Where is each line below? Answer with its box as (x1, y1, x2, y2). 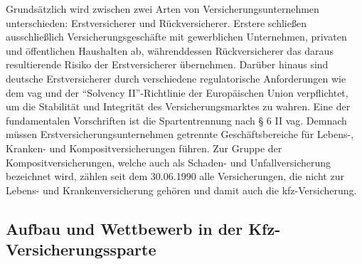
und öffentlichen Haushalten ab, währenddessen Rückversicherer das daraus (6, 43, 334, 58)
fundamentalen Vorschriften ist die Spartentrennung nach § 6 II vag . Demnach (6, 112, 347, 127)
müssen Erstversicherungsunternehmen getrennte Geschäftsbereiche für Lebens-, (6, 127, 354, 142)
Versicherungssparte (6, 238, 156, 260)
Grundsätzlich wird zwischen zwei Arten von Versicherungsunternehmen (6, 1, 319, 16)
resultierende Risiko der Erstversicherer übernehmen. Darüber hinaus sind (6, 57, 329, 72)
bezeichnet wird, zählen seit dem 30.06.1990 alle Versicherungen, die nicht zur (6, 169, 344, 184)
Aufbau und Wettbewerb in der (6, 217, 243, 239)
